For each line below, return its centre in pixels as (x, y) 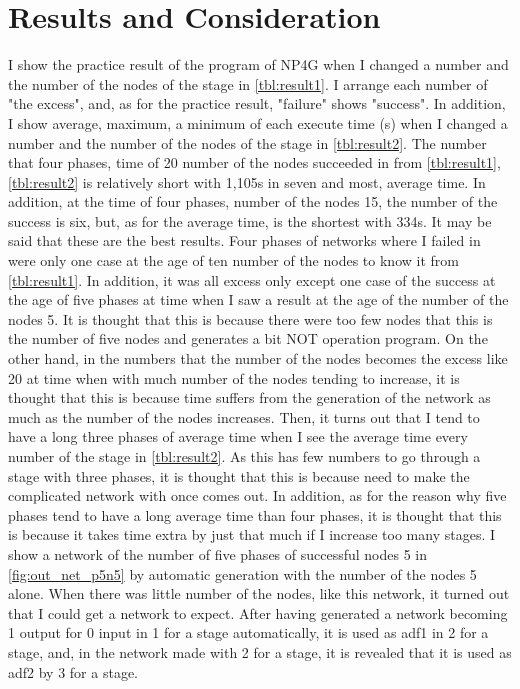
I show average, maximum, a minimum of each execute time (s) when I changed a (258, 122)
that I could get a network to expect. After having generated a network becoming (258, 612)
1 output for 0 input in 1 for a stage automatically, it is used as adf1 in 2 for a (248, 632)
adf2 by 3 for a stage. (73, 671)
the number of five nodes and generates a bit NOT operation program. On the (248, 338)
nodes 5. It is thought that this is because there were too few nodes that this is (250, 318)
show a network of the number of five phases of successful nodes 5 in (218, 553)
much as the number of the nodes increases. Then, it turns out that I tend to (244, 416)
